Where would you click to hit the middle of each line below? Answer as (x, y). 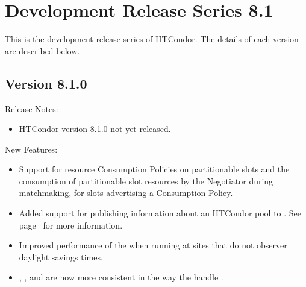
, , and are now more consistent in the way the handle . (121, 277)
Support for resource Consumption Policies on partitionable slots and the (154, 169)
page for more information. (71, 225)
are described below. (42, 50)
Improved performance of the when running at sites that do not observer (153, 245)
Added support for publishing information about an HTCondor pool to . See (160, 213)
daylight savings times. (61, 257)
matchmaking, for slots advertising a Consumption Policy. (126, 193)
